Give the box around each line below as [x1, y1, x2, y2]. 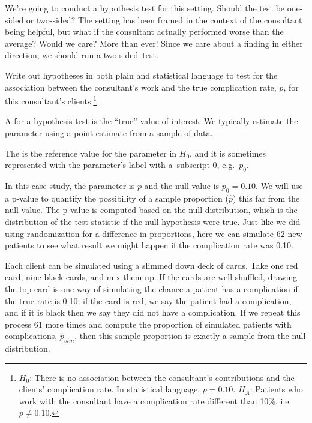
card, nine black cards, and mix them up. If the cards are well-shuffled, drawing [5, 271, 298, 283]
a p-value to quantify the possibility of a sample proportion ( [5, 191, 229, 204]
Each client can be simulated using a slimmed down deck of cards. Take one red [5, 259, 298, 271]
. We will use [256, 179, 303, 191]
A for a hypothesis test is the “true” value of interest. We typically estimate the [5, 115, 298, 127]
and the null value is [144, 179, 220, 191]
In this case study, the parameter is [5, 179, 135, 191]
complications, [5, 329, 58, 342]
